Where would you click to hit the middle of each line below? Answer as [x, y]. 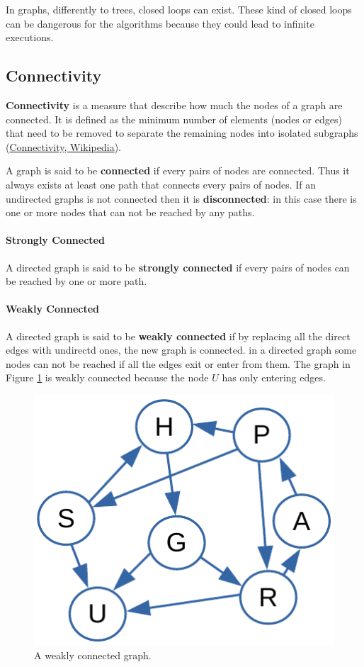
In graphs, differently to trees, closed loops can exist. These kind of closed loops [179, 9]
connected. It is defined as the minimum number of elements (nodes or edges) [174, 119]
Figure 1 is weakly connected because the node [107, 377]
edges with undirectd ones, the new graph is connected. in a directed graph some [181, 350]
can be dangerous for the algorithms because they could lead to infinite [160, 23]
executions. [30, 37]
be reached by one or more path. [76, 281]
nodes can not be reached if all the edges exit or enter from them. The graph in [178, 363]
